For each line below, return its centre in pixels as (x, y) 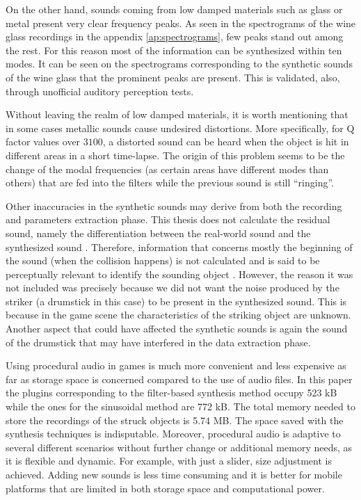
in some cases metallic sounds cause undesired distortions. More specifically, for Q (180, 128)
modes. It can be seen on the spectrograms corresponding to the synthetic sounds (179, 64)
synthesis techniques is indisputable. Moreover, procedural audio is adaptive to (173, 434)
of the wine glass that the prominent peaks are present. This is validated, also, (173, 77)
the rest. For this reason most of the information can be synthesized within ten (174, 50)
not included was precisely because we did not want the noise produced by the (173, 288)
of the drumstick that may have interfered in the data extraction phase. (158, 342)
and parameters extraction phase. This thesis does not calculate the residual (168, 219)
